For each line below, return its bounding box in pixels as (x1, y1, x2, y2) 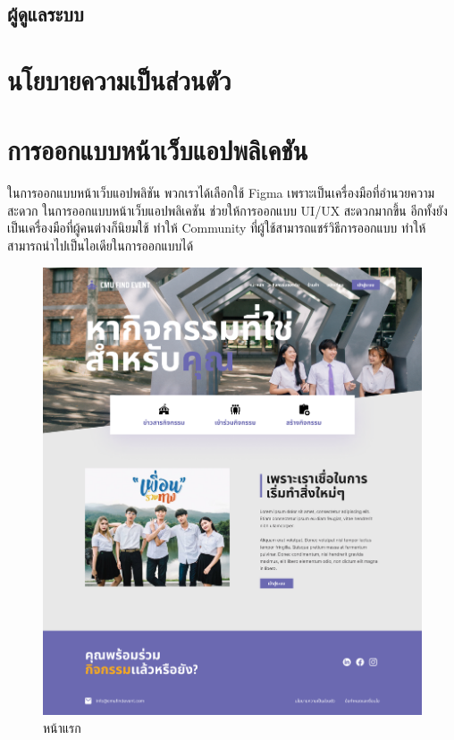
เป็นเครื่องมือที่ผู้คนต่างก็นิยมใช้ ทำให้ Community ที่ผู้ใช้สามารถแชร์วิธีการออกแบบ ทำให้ (7, 218, 426, 237)
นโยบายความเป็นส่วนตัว (7, 61, 231, 98)
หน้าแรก (43, 718, 81, 736)
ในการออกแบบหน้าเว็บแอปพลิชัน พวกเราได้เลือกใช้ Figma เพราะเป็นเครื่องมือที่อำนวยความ (7, 183, 435, 202)
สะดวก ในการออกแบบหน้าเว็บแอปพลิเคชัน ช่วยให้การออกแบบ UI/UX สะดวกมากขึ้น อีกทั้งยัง (7, 200, 448, 219)
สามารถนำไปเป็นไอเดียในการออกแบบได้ (7, 236, 194, 255)
